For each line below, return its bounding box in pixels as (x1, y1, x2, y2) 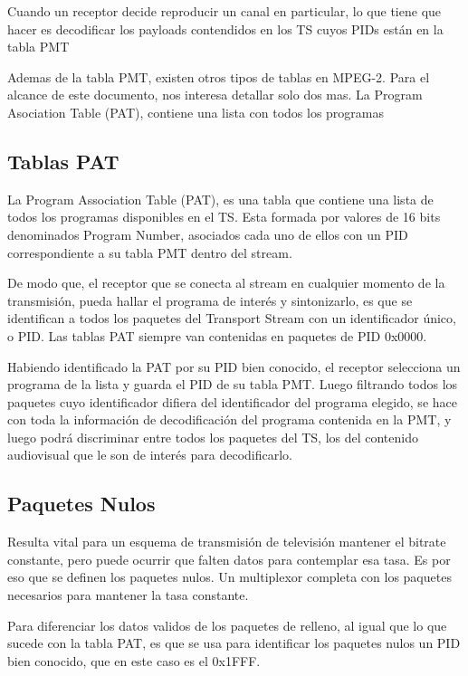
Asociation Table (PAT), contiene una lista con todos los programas (7, 102, 384, 121)
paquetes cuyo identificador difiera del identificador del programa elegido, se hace (7, 392, 457, 411)
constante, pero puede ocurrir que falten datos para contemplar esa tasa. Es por (7, 549, 451, 568)
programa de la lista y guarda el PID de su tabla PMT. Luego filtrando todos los (7, 375, 458, 394)
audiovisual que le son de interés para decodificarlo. (7, 445, 292, 464)
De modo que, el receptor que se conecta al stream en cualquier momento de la (7, 273, 445, 292)
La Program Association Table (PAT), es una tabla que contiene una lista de (7, 189, 434, 208)
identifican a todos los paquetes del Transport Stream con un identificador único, (7, 309, 456, 328)
